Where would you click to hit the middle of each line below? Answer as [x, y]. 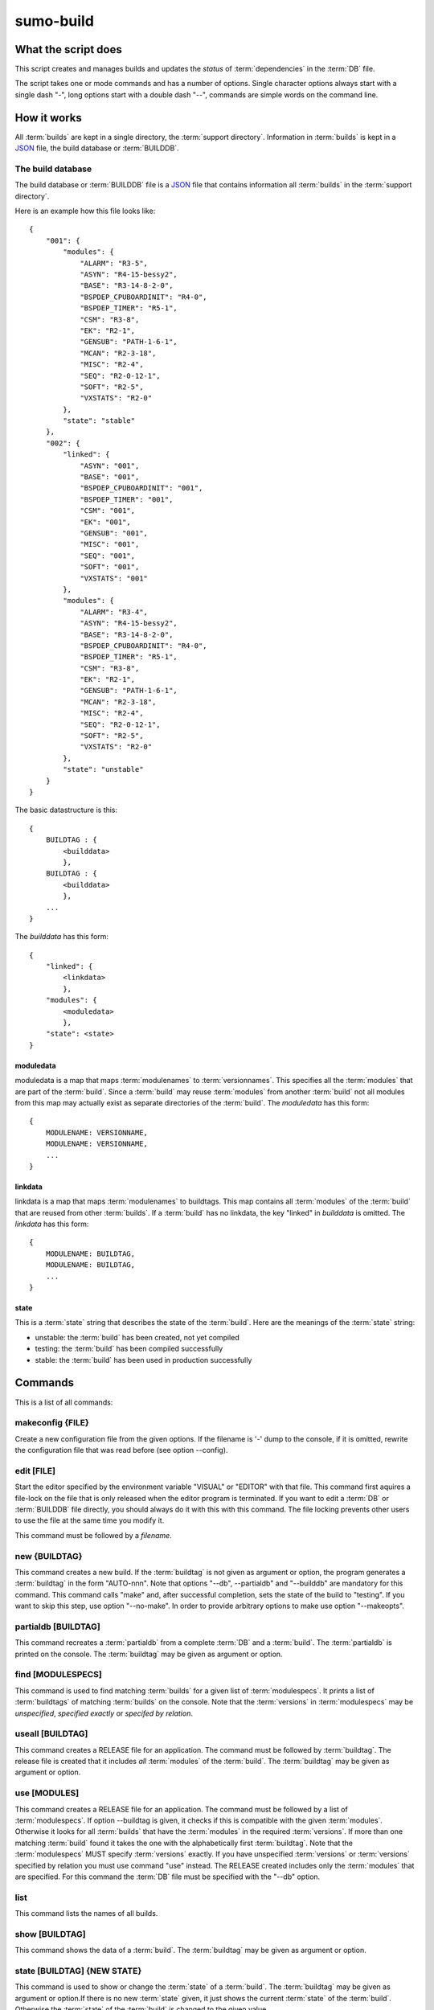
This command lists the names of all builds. [86, 1914]
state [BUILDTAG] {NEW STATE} [78, 1971]
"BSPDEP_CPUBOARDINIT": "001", [141, 488]
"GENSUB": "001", [114, 533]
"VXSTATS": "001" [114, 578]
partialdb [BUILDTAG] [57, 1626]
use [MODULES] [47, 1793]
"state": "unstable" [103, 769]
